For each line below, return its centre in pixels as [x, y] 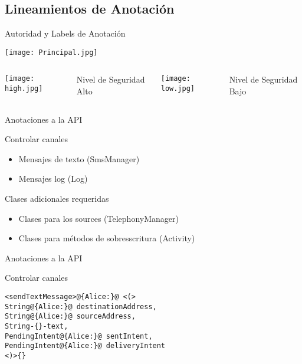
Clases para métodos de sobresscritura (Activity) [107, 238]
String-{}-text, [37, 326]
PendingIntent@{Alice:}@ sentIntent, [79, 336]
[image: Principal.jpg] [51, 52]
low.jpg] [178, 89]
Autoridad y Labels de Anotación [65, 33]
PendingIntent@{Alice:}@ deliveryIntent [85, 346]
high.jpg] [24, 89]
